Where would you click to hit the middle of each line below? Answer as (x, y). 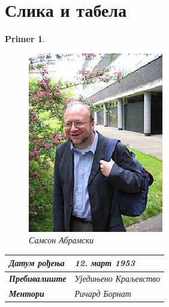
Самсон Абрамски (61, 240)
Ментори (27, 293)
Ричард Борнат (103, 293)
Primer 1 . (25, 39)
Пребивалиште (38, 278)
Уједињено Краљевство (117, 278)
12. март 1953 (105, 263)
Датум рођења (37, 263)
